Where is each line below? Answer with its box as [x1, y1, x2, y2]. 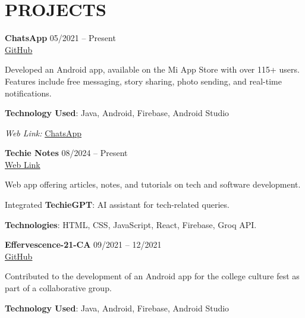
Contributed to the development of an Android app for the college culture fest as [5, 270, 300, 282]
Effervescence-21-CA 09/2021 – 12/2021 [5, 238, 162, 251]
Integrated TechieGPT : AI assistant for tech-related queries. [5, 198, 229, 211]
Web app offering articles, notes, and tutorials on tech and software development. [5, 178, 301, 191]
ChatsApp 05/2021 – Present [5, 32, 116, 44]
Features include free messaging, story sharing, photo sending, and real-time [5, 74, 282, 87]
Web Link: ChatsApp [5, 126, 82, 139]
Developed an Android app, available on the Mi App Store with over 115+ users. [5, 63, 300, 76]
